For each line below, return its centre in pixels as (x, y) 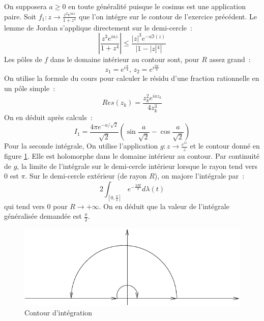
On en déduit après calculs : (48, 117)
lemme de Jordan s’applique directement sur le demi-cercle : (98, 27)
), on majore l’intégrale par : (199, 176)
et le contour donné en (225, 146)
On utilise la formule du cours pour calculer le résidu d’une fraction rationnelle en (132, 78)
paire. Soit (20, 16)
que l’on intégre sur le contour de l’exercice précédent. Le (168, 16)
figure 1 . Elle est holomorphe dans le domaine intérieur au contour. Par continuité (132, 156)
